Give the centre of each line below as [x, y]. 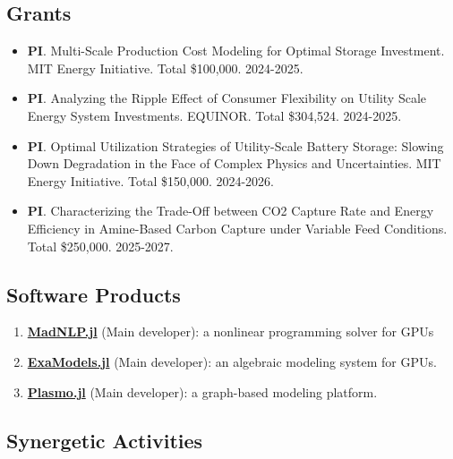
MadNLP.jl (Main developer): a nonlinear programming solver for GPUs [231, 331]
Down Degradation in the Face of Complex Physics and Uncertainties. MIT [234, 163]
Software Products [94, 294]
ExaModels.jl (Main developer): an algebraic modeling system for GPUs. [232, 361]
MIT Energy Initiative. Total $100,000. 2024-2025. [165, 68]
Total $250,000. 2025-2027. [100, 246]
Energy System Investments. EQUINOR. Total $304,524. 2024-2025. [214, 115]
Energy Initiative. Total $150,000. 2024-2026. [150, 180]
